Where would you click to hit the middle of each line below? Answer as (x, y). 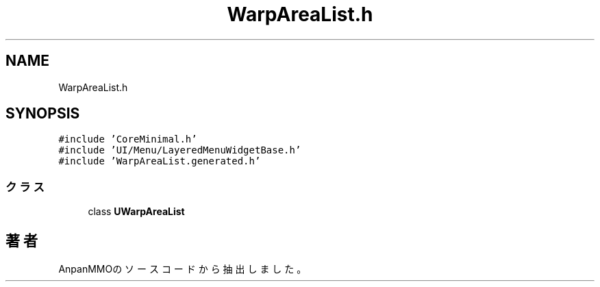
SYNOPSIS (43, 114)
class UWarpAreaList (136, 212)
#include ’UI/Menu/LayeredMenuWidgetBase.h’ (180, 150)
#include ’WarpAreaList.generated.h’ (160, 161)
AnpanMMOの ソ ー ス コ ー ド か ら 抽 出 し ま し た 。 (183, 269)
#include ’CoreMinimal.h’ (128, 139)
